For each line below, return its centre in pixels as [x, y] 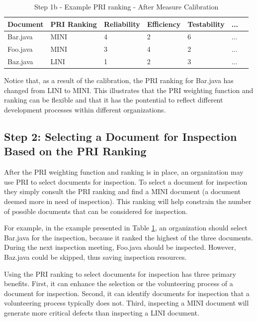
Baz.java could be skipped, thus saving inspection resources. [95, 257]
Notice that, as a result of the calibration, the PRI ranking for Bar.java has [119, 80]
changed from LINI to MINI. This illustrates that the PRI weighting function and [129, 90]
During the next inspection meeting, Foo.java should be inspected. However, [120, 247]
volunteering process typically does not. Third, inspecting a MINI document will [127, 303]
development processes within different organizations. [85, 109]
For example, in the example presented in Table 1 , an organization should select [126, 228]
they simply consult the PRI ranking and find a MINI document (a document [122, 191]
